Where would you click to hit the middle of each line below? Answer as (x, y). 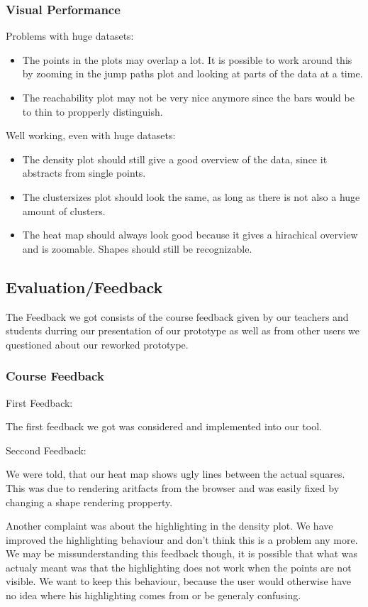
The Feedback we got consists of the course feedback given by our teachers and (177, 316)
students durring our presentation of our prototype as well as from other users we (183, 330)
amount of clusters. (64, 210)
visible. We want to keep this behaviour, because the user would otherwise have (178, 581)
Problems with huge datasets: (70, 36)
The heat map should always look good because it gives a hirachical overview (190, 235)
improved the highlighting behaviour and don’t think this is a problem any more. (182, 539)
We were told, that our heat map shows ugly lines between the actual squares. (175, 474)
